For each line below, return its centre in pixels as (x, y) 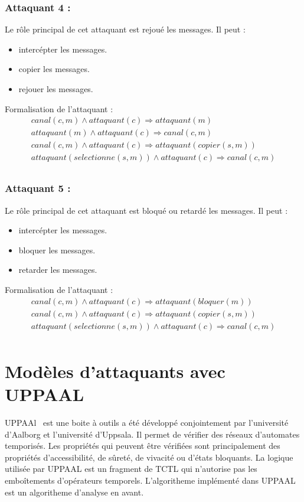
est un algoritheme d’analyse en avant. (74, 492)
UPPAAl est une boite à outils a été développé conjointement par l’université (147, 422)
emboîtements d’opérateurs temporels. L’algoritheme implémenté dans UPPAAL (150, 480)
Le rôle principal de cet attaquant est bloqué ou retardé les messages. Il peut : (146, 210)
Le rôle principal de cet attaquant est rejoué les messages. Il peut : (125, 29)
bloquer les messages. (57, 250)
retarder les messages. (58, 270)
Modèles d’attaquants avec (115, 371)
